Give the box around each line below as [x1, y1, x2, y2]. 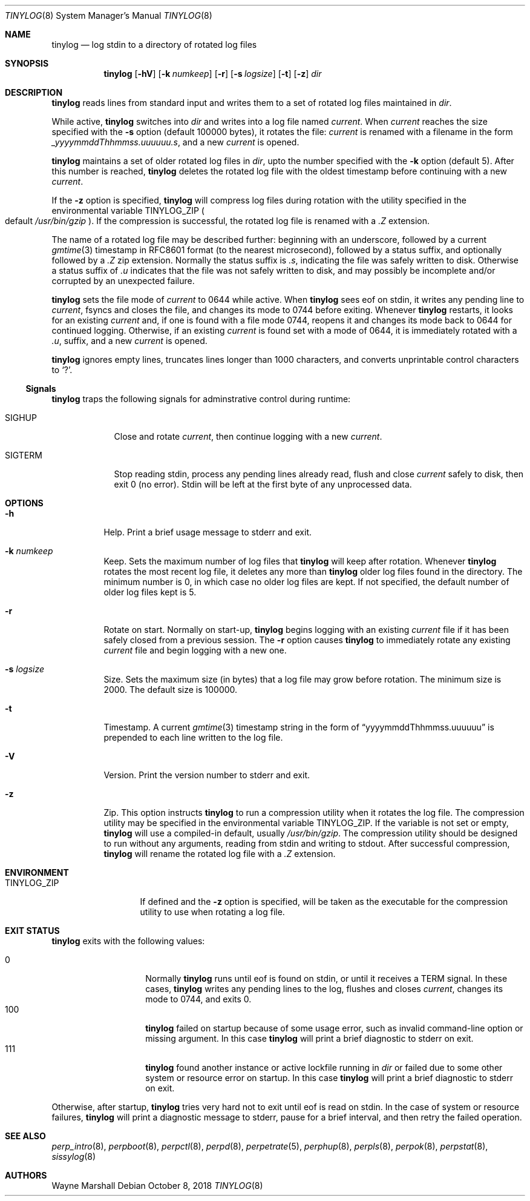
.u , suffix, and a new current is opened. [51, 336, 208, 346]
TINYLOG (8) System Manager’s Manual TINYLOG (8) [5, 10, 212, 21]
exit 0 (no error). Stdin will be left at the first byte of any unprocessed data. [114, 479, 412, 489]
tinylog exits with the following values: [51, 936, 205, 946]
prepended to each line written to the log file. [103, 732, 283, 743]
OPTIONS [5, 498, 44, 508]
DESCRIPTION [5, 87, 63, 98]
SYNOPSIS [5, 58, 49, 68]
